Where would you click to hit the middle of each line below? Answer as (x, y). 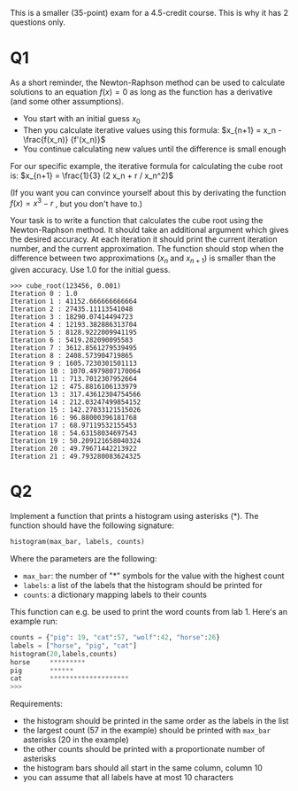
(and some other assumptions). (67, 101)
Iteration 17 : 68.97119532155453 (74, 426)
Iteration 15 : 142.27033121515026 (76, 410)
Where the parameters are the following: (84, 558)
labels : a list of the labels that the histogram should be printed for (143, 585)
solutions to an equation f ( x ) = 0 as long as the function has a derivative (141, 91)
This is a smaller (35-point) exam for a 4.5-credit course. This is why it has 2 (149, 13)
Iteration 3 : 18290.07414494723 (72, 317)
